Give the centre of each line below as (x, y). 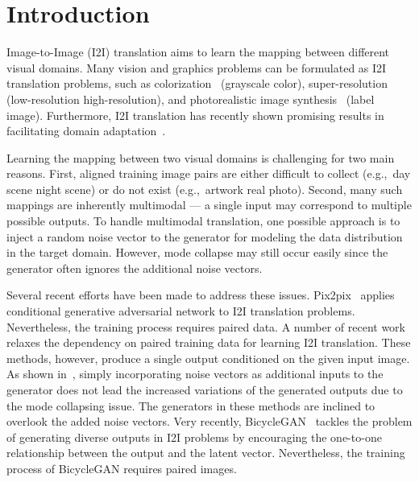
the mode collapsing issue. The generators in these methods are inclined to (191, 405)
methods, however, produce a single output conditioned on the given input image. (208, 358)
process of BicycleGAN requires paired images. (122, 468)
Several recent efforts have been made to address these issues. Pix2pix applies (201, 295)
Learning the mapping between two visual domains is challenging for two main (201, 157)
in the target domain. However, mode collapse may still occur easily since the (197, 252)
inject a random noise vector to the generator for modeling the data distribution (205, 236)
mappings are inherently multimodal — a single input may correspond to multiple (209, 205)
